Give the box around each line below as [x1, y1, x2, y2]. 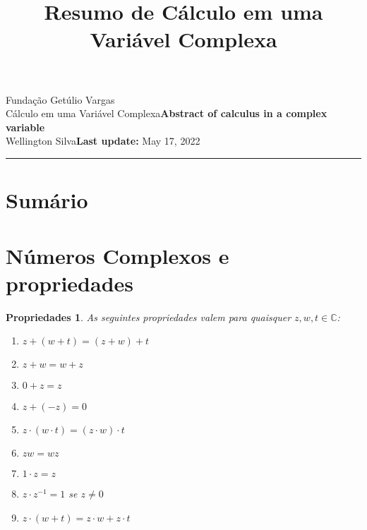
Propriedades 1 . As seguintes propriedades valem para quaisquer [6, 309, 291, 324]
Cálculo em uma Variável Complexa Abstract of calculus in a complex [6, 106, 327, 121]
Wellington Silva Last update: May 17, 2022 [6, 133, 200, 148]
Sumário [6, 186, 88, 215]
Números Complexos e [6, 241, 229, 270]
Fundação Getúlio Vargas [6, 92, 115, 107]
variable [6, 119, 45, 134]
